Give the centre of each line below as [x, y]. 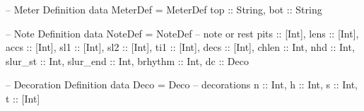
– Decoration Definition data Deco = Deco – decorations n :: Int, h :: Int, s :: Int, [182, 84]
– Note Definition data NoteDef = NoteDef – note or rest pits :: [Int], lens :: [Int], [182, 33]
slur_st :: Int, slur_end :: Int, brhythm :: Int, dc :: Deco [127, 60]
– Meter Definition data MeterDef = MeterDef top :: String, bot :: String [164, 9]
